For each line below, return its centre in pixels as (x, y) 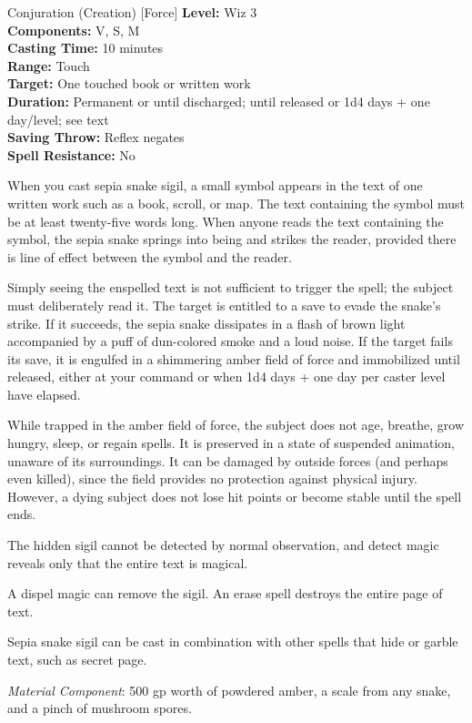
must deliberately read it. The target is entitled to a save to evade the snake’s (224, 305)
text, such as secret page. (77, 659)
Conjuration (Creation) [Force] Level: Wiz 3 (132, 12)
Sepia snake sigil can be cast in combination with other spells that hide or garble (233, 642)
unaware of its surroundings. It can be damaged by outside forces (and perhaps (228, 460)
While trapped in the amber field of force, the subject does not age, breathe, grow (236, 425)
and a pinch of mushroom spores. (100, 708)
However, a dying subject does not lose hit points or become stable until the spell (235, 496)
